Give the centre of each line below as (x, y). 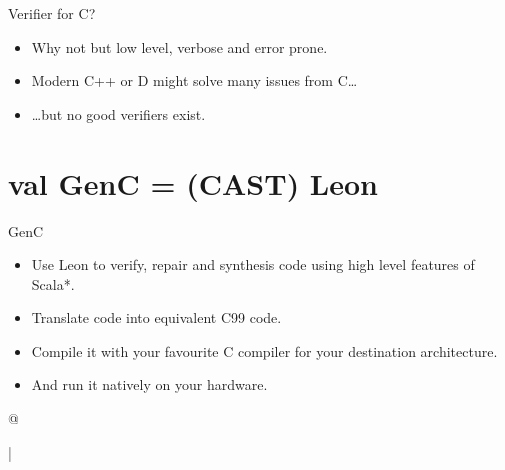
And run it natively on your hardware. (149, 384)
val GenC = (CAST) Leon (193, 182)
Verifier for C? (52, 13)
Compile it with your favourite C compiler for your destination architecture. (264, 350)
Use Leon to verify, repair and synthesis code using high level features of (253, 264)
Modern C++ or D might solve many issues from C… (194, 80)
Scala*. (53, 283)
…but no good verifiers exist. (118, 113)
